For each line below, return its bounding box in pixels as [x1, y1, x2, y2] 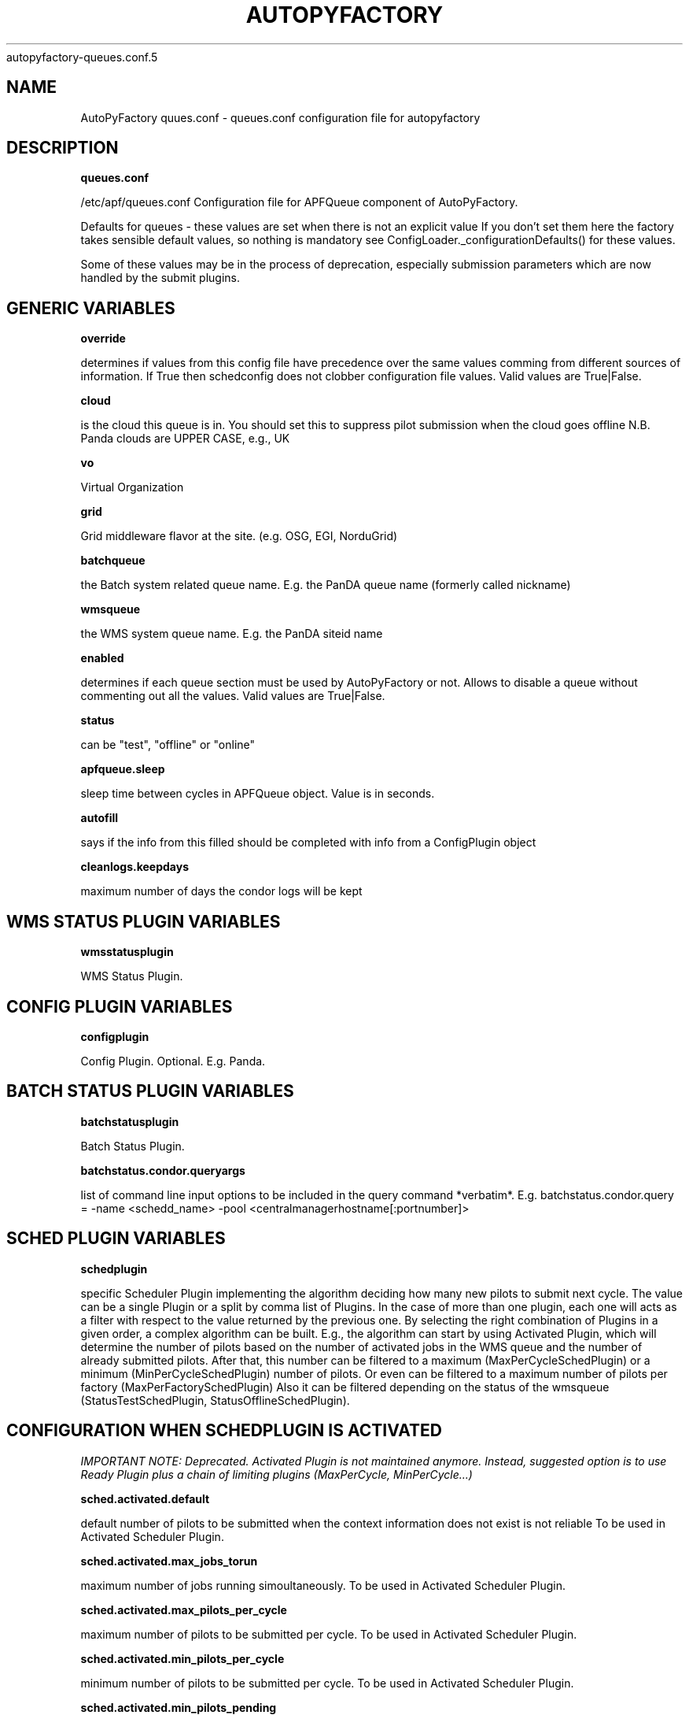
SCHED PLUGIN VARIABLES [6, 1228, 226, 1249]
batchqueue [80, 554, 146, 568]
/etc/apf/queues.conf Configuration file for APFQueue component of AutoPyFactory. [80, 195, 518, 209]
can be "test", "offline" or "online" [80, 738, 256, 752]
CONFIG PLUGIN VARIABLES [6, 996, 233, 1017]
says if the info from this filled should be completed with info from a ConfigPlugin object [80, 835, 536, 850]
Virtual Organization [80, 480, 184, 494]
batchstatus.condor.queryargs [80, 1163, 245, 1177]
